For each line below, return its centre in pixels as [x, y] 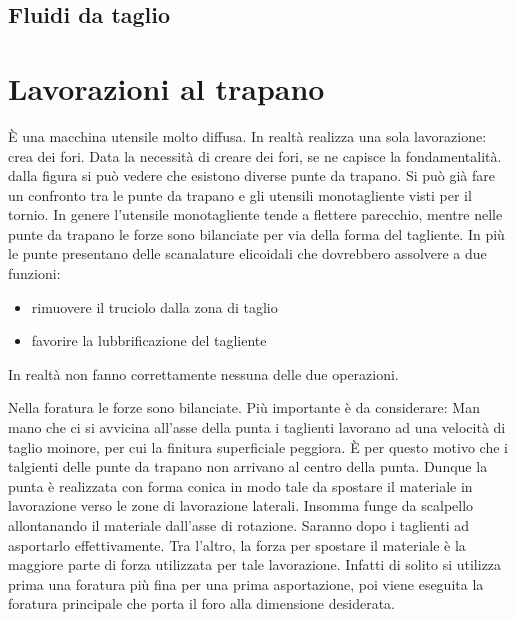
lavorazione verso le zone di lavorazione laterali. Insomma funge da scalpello [241, 505]
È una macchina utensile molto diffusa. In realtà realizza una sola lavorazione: [247, 135]
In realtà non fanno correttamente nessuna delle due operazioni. [203, 373]
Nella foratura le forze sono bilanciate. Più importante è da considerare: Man [244, 407]
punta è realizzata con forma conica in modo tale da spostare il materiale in [240, 485]
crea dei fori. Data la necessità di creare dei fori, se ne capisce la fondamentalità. [255, 155]
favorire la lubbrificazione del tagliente [149, 340]
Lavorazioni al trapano [166, 87]
